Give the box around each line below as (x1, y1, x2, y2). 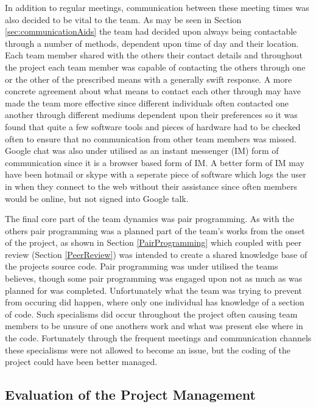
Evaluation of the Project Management (5, 385, 256, 404)
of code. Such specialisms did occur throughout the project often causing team (5, 307, 298, 320)
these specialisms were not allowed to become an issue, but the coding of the (5, 343, 291, 356)
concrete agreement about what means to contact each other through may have (5, 85, 301, 97)
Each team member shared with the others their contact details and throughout (5, 49, 303, 61)
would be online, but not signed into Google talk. (5, 192, 189, 204)
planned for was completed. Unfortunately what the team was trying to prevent (5, 284, 302, 296)
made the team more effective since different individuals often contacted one (5, 96, 289, 109)
